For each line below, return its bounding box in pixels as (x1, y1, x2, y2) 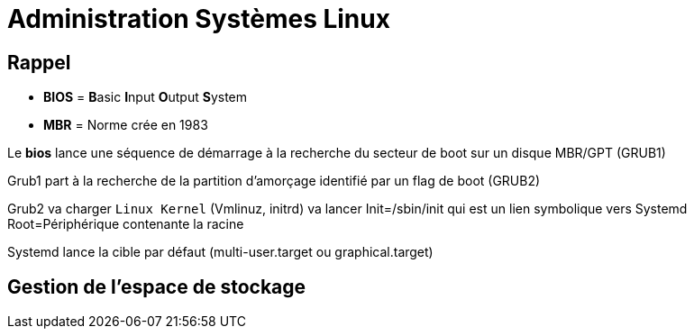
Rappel (7, 50, 71, 74)
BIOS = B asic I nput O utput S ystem (43, 89, 248, 105)
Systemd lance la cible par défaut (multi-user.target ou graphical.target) (7, 244, 434, 260)
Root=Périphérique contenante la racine (7, 216, 244, 232)
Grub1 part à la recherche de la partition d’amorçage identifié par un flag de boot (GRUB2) (7, 173, 541, 189)
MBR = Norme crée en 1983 (43, 117, 208, 133)
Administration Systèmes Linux (7, 4, 390, 34)
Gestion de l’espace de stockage (7, 275, 306, 298)
